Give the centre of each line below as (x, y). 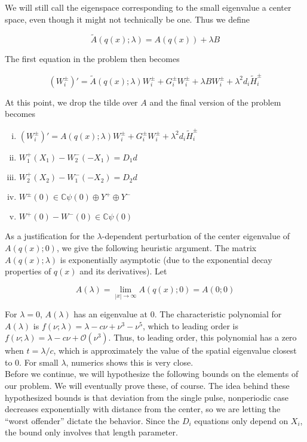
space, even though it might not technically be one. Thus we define (128, 19)
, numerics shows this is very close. (130, 362)
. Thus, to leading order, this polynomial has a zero (202, 337)
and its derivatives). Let (123, 271)
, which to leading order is (190, 325)
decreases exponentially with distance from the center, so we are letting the (143, 409)
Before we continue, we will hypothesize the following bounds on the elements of (152, 374)
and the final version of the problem (215, 102)
